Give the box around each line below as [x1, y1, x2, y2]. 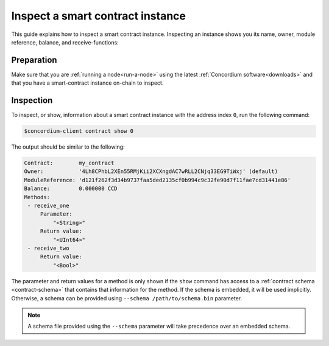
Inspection [11, 95, 53, 106]
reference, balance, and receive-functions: [11, 38, 119, 46]
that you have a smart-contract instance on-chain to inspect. [11, 79, 164, 86]
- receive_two [27, 245, 69, 252]
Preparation [11, 55, 57, 65]
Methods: [24, 194, 51, 200]
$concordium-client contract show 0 [24, 128, 134, 135]
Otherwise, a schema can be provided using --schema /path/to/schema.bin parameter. [11, 294, 242, 302]
